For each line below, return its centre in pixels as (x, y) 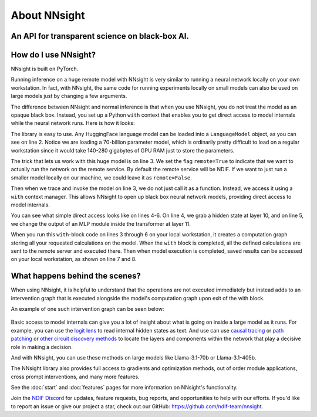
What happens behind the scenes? (76, 276)
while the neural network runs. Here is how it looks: (73, 123)
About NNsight (48, 15)
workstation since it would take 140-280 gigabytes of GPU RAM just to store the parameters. (123, 150)
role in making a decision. (42, 347)
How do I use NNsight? (53, 55)
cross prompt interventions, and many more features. (75, 377)
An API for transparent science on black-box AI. (100, 36)
